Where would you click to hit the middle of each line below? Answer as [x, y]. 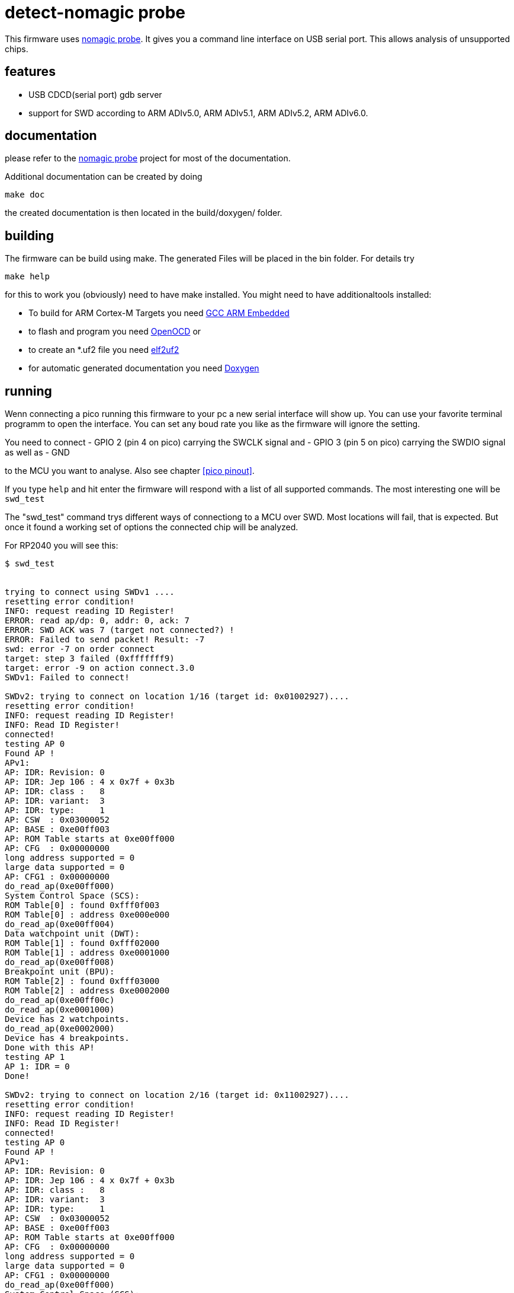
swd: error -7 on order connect [80, 649]
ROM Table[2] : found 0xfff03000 [82, 981]
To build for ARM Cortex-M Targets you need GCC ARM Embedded [159, 313]
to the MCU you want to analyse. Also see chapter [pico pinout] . [130, 471]
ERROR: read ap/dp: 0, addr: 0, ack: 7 [97, 621]
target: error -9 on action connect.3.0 [100, 668]
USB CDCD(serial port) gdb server [95, 94]
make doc [25, 195]
